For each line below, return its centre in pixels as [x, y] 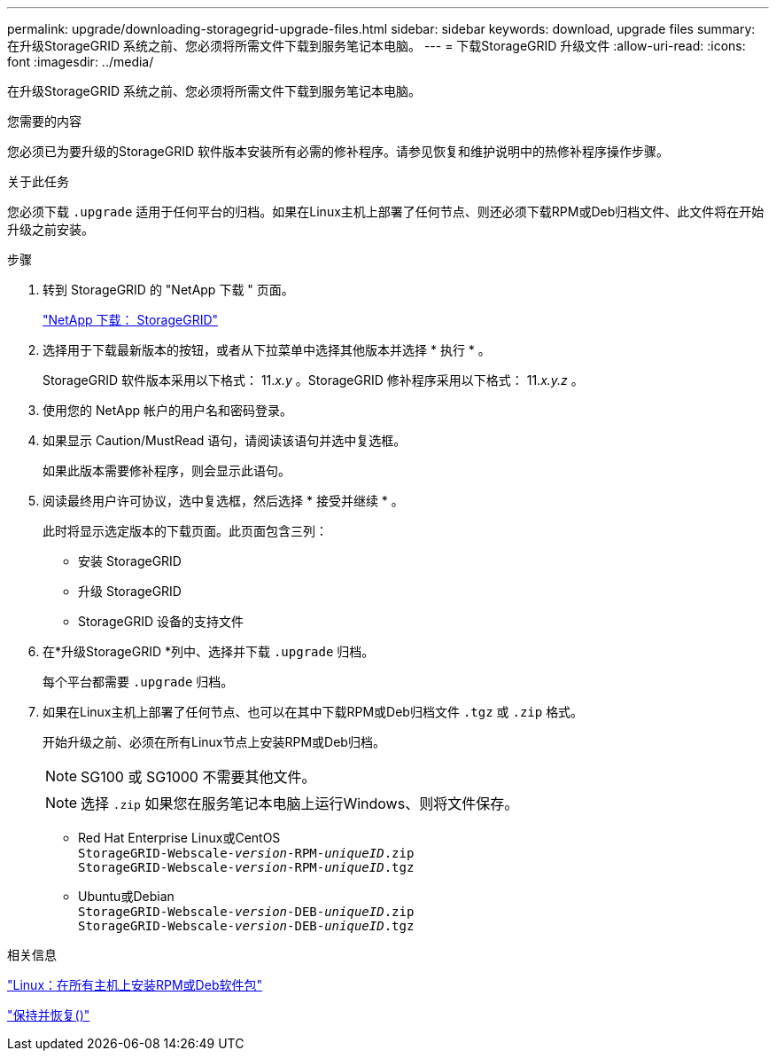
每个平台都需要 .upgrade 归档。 [138, 682]
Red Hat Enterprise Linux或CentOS [179, 838]
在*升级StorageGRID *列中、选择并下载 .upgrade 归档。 [209, 651]
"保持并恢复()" [49, 1015]
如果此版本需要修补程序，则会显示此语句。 [167, 470]
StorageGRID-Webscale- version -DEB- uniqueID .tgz [246, 926]
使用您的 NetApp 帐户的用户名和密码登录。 [167, 410]
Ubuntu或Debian [126, 896]
